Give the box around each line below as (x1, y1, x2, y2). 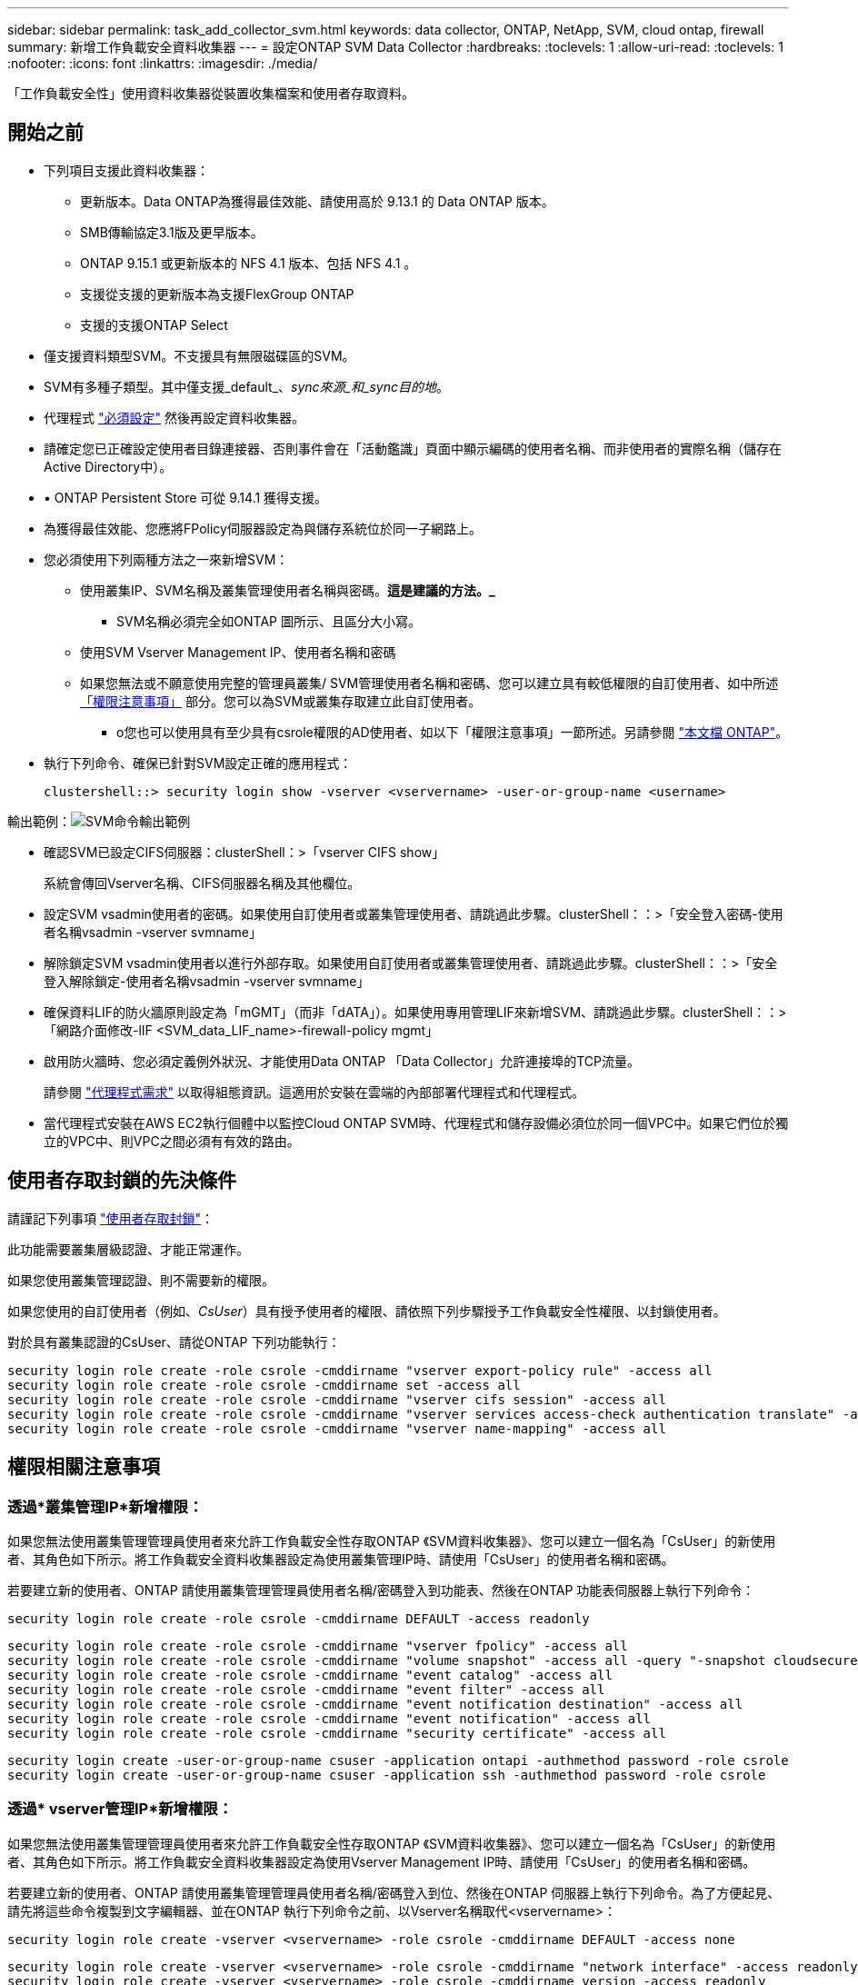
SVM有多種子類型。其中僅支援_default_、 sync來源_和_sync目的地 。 (44, 378, 449, 394)
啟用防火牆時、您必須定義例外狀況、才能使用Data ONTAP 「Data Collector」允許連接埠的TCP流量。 (44, 1052, 640, 1069)
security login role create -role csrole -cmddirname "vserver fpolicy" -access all (7, 1638, 628, 1653)
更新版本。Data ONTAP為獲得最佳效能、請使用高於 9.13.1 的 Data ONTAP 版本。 (80, 193, 554, 209)
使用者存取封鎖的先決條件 (7, 1169, 236, 1192)
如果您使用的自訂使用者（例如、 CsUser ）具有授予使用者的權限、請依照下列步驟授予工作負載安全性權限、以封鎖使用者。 (7, 1302, 726, 1319)
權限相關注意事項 (7, 1455, 160, 1479)
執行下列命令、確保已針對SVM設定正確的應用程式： (44, 754, 353, 771)
